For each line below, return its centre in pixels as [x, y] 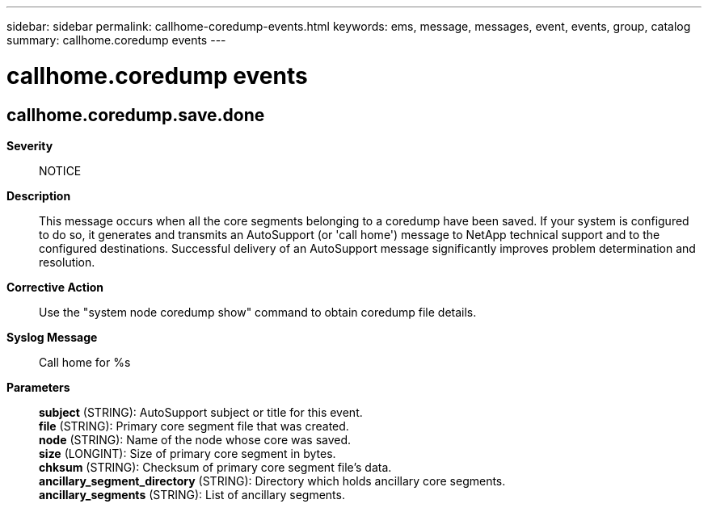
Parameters [38, 387]
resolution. [67, 262]
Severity [30, 145]
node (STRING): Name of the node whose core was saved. [195, 439]
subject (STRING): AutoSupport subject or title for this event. [201, 412]
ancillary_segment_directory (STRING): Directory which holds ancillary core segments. [272, 481]
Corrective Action [55, 287]
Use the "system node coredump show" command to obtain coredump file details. [258, 312]
